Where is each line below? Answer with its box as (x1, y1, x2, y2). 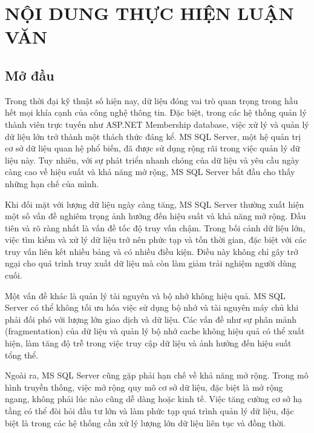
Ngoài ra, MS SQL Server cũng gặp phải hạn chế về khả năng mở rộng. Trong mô (5, 369, 309, 382)
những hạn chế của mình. (5, 177, 99, 190)
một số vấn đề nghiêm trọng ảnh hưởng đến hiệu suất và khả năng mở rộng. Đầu (5, 210, 306, 222)
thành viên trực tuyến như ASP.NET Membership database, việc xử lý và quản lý (5, 117, 309, 130)
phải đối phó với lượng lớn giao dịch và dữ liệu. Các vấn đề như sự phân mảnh (5, 312, 296, 325)
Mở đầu (5, 65, 54, 84)
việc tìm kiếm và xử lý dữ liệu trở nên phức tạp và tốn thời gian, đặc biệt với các (5, 233, 307, 246)
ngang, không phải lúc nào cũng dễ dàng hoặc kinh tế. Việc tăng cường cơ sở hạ (5, 392, 303, 405)
